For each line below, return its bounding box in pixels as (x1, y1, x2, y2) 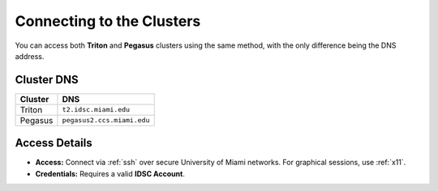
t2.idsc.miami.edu (62, 105, 130, 114)
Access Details (15, 136, 92, 150)
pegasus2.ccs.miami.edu (62, 116, 150, 125)
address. (15, 51, 45, 61)
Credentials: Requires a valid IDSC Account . (35, 168, 186, 178)
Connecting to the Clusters (15, 12, 201, 30)
